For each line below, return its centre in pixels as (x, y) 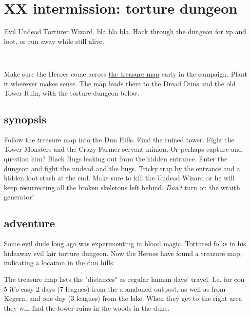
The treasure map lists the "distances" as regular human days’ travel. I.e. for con (124, 279)
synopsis (25, 119)
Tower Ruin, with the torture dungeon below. (72, 93)
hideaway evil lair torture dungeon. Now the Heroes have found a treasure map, (123, 253)
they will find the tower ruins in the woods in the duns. (87, 307)
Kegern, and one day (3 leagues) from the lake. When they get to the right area (123, 298)
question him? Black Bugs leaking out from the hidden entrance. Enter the (116, 159)
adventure (29, 223)
